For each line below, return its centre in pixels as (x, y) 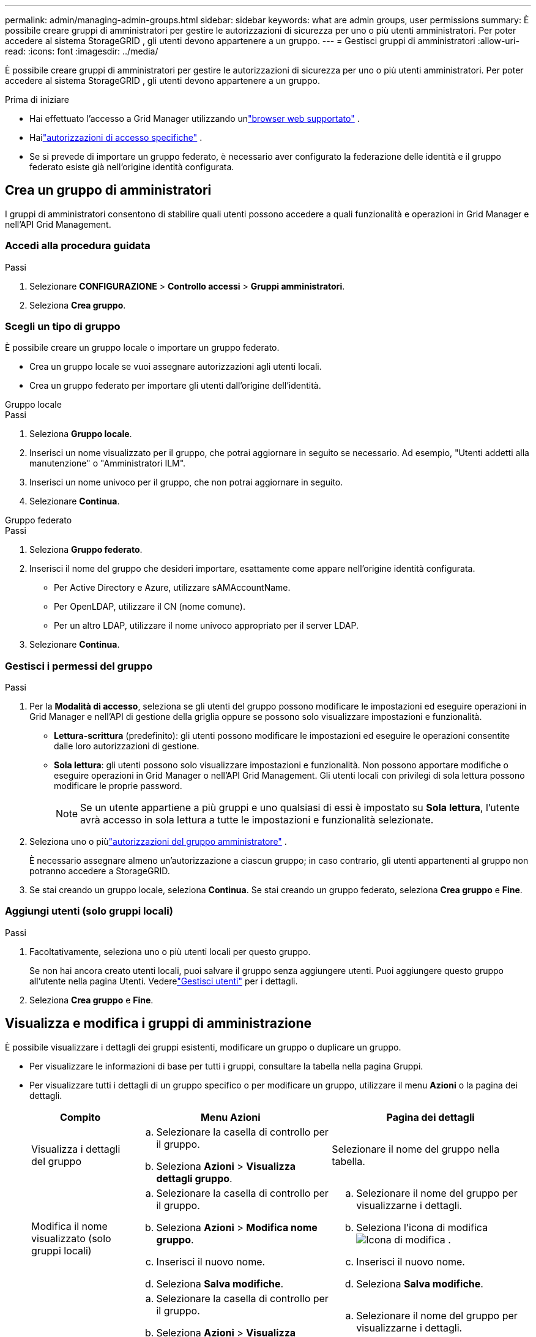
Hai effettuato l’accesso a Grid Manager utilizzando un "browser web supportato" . (195, 118)
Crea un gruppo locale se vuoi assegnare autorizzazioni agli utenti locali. (176, 367)
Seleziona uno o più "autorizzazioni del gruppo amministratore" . (158, 842)
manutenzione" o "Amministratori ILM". (108, 463)
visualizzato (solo (71, 1238)
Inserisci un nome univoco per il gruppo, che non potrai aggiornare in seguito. (186, 482)
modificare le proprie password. (118, 786)
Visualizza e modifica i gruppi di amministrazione (158, 1024)
